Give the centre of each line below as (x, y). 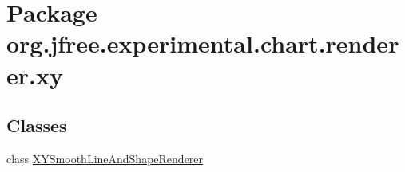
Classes (37, 125)
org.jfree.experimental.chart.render (203, 43)
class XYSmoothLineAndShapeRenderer (105, 158)
